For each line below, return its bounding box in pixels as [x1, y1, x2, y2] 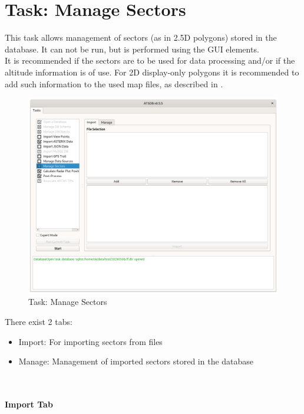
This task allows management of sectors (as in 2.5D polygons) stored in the [5, 31, 277, 44]
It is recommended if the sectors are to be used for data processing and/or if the [5, 54, 295, 67]
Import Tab [5, 397, 53, 410]
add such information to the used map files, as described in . [5, 77, 223, 90]
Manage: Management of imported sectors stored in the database [18, 355, 254, 367]
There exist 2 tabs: [5, 315, 72, 327]
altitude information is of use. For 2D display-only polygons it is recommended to [5, 65, 299, 78]
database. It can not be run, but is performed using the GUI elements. [5, 42, 259, 55]
